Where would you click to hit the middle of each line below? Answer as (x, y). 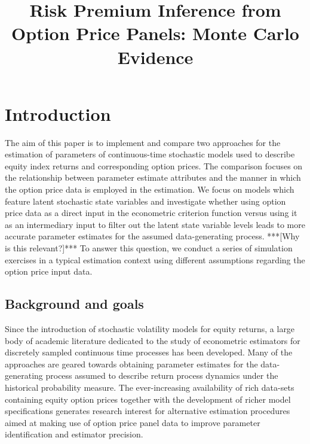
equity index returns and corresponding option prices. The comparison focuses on (154, 165)
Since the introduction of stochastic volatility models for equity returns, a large (150, 329)
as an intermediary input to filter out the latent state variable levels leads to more (155, 224)
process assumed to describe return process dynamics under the (162, 375)
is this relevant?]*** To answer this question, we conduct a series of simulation (149, 248)
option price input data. (49, 271)
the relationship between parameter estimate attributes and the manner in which (153, 177)
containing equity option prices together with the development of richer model (148, 399)
